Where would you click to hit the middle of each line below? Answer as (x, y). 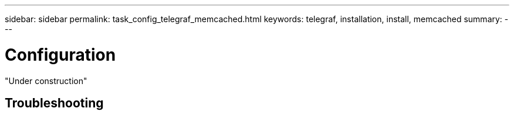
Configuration (60, 55)
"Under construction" (46, 81)
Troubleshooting (54, 103)
